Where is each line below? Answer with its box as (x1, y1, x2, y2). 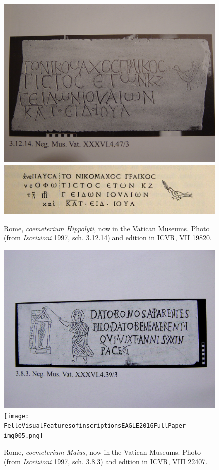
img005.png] (4, 432, 43, 439)
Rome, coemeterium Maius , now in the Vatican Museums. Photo (4, 446, 201, 457)
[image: (4, 412, 29, 420)
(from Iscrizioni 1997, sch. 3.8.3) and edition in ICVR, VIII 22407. (4, 456, 208, 467)
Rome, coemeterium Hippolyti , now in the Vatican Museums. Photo (4, 223, 210, 233)
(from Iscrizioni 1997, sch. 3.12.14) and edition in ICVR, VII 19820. (4, 233, 212, 243)
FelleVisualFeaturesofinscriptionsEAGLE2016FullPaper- (4, 422, 190, 430)
